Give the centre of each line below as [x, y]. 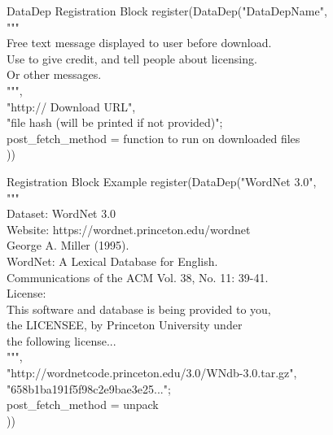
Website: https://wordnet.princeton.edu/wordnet [129, 229]
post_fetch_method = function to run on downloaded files [153, 138]
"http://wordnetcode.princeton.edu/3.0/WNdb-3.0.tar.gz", [152, 373]
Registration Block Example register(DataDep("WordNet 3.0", [162, 181]
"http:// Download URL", [71, 106]
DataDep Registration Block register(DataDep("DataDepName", [167, 11]
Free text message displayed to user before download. [139, 43]
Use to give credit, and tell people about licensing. [132, 58]
